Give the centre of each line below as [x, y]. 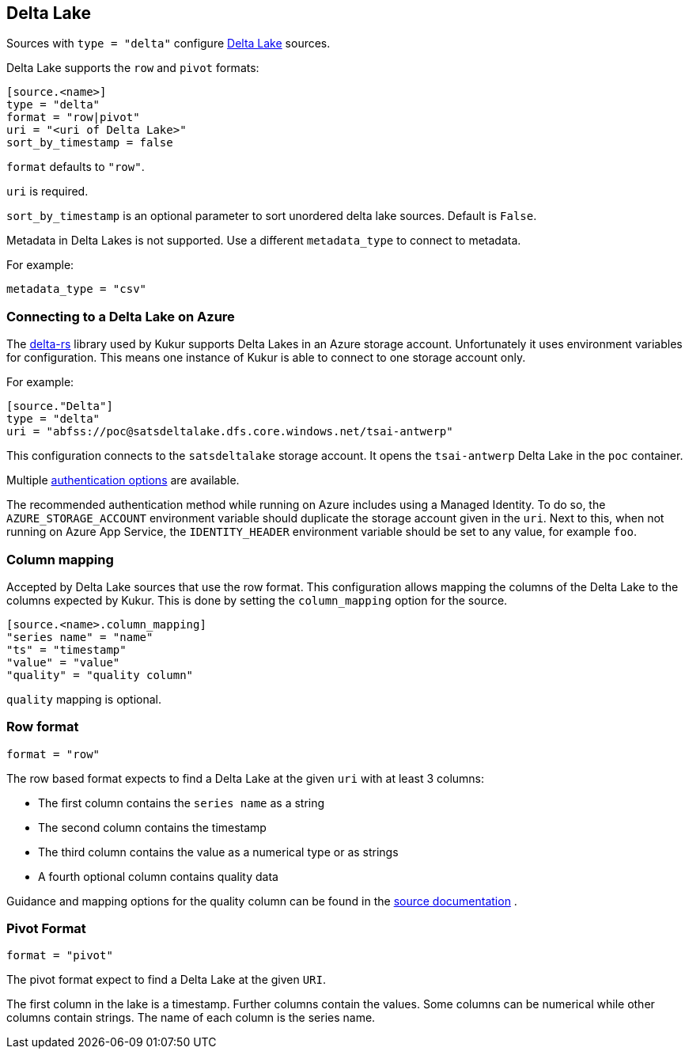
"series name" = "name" [80, 637]
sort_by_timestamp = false [90, 143]
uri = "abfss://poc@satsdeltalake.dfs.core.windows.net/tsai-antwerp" [230, 432]
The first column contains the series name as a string [182, 803]
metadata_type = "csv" [77, 289]
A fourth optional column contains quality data [158, 876]
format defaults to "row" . [76, 167]
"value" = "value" [63, 662]
